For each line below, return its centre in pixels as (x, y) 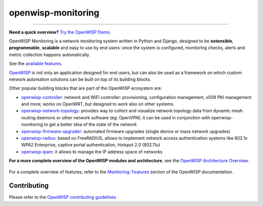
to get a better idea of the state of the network (91, 125)
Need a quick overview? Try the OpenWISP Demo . (60, 32)
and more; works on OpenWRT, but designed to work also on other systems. (98, 104)
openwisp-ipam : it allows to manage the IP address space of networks (92, 151)
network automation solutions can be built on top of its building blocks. (80, 79)
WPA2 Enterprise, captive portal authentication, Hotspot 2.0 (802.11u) (91, 145)
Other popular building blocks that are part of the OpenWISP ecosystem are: (85, 88)
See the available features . (36, 64)
